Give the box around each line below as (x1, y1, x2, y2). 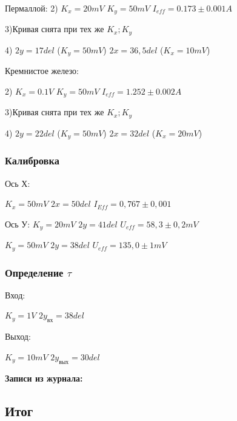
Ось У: (5, 217, 30, 230)
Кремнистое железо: (5, 64, 79, 77)
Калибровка (5, 153, 59, 168)
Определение (5, 264, 64, 280)
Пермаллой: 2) (5, 2, 58, 14)
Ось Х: (5, 177, 30, 189)
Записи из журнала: (5, 371, 83, 384)
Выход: (5, 330, 31, 343)
